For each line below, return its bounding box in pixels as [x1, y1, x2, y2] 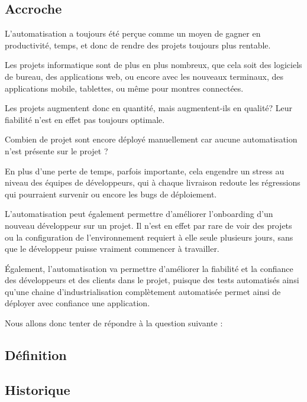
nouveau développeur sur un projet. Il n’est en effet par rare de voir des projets [5, 219, 292, 231]
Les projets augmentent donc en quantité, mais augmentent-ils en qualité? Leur [5, 102, 293, 114]
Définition [5, 346, 67, 364]
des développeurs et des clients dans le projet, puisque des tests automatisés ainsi [5, 274, 299, 286]
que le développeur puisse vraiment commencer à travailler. [5, 242, 219, 255]
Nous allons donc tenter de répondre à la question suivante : [5, 317, 223, 329]
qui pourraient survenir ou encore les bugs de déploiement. [5, 187, 217, 200]
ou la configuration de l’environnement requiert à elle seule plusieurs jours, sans [5, 231, 293, 243]
